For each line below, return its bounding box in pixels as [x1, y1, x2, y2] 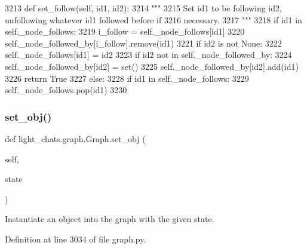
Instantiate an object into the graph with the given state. [5, 213, 214, 225]
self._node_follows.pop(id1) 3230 [5, 84, 127, 96]
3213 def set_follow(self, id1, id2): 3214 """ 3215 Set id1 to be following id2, [5, 2, 282, 14]
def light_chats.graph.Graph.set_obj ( [5, 132, 146, 145]
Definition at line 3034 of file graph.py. [5, 232, 146, 245]
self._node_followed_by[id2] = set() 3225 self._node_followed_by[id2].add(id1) [5, 60, 299, 72]
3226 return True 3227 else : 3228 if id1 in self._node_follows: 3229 [5, 72, 249, 84]
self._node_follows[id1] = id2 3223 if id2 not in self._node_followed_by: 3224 [5, 48, 292, 61]
